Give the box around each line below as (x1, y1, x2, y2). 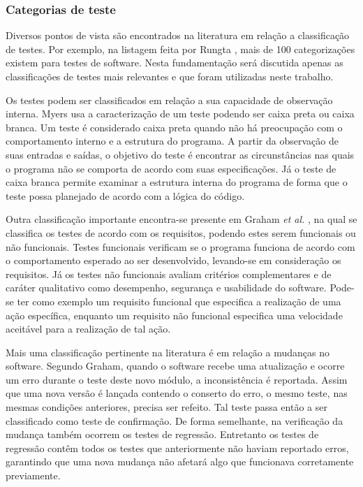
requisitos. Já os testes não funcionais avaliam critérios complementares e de (6, 266, 332, 281)
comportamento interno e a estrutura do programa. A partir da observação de (6, 133, 339, 148)
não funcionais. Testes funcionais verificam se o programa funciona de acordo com (6, 239, 355, 254)
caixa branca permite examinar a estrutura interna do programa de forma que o (6, 175, 348, 189)
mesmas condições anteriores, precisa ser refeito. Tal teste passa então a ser (6, 400, 327, 414)
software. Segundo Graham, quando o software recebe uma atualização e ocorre (6, 358, 345, 373)
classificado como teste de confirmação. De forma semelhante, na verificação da (6, 413, 343, 428)
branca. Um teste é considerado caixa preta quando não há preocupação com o (6, 119, 343, 134)
